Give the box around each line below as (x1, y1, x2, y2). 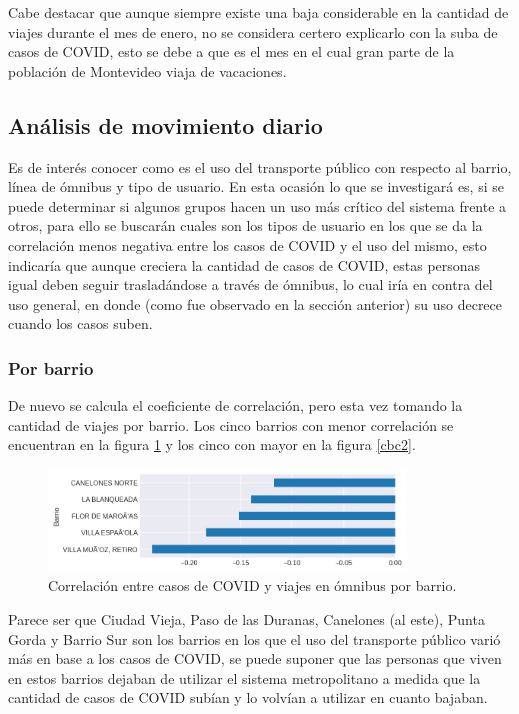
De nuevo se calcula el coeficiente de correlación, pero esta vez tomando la (8, 395, 463, 416)
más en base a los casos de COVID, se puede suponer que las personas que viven (8, 648, 502, 669)
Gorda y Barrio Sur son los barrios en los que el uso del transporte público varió (8, 628, 501, 649)
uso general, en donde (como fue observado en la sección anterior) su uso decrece (8, 293, 503, 314)
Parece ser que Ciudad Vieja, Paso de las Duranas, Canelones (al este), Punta (8, 608, 485, 629)
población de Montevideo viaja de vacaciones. (8, 60, 287, 81)
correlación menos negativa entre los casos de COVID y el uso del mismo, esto (8, 234, 487, 255)
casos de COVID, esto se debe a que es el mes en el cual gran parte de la (8, 41, 455, 62)
